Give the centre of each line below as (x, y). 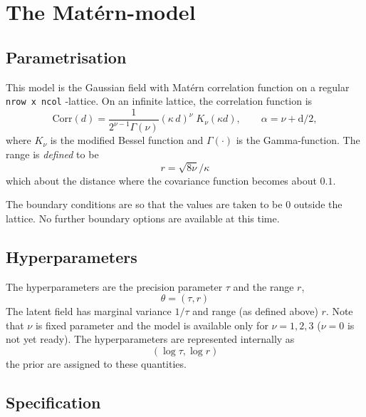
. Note (339, 311)
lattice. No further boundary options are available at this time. (143, 218)
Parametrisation (66, 57)
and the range (263, 286)
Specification (53, 402)
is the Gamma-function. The (298, 140)
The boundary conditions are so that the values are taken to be (144, 204)
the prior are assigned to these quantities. (96, 363)
